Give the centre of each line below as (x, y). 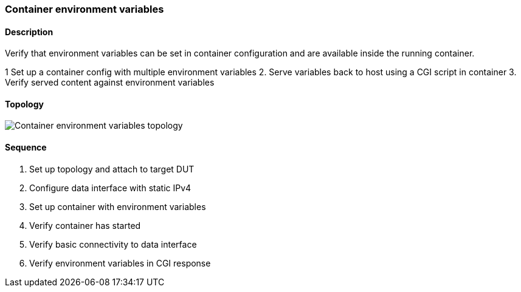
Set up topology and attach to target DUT (112, 169)
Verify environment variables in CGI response (120, 263)
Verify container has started (85, 225)
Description (29, 32)
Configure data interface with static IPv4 (110, 188)
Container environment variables (85, 9)
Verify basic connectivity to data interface (113, 244)
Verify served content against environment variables (110, 83)
